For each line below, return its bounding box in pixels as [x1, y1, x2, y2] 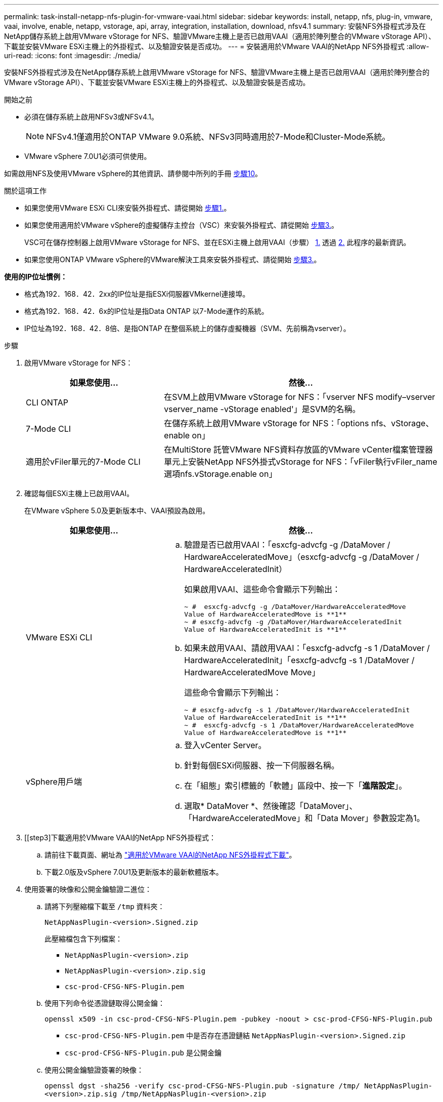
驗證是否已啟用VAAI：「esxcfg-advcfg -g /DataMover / [184, 540, 390, 550]
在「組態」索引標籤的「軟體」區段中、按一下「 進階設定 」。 [184, 781, 407, 791]
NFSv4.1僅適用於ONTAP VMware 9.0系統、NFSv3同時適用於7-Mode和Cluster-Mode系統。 [46, 132, 390, 142]
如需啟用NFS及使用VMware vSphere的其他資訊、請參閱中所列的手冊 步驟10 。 [4, 169, 262, 178]
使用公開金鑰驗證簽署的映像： [45, 1066, 144, 1074]
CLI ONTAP [26, 397, 69, 407]
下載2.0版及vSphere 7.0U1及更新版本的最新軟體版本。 [45, 868, 223, 876]
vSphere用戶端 [26, 777, 82, 787]
